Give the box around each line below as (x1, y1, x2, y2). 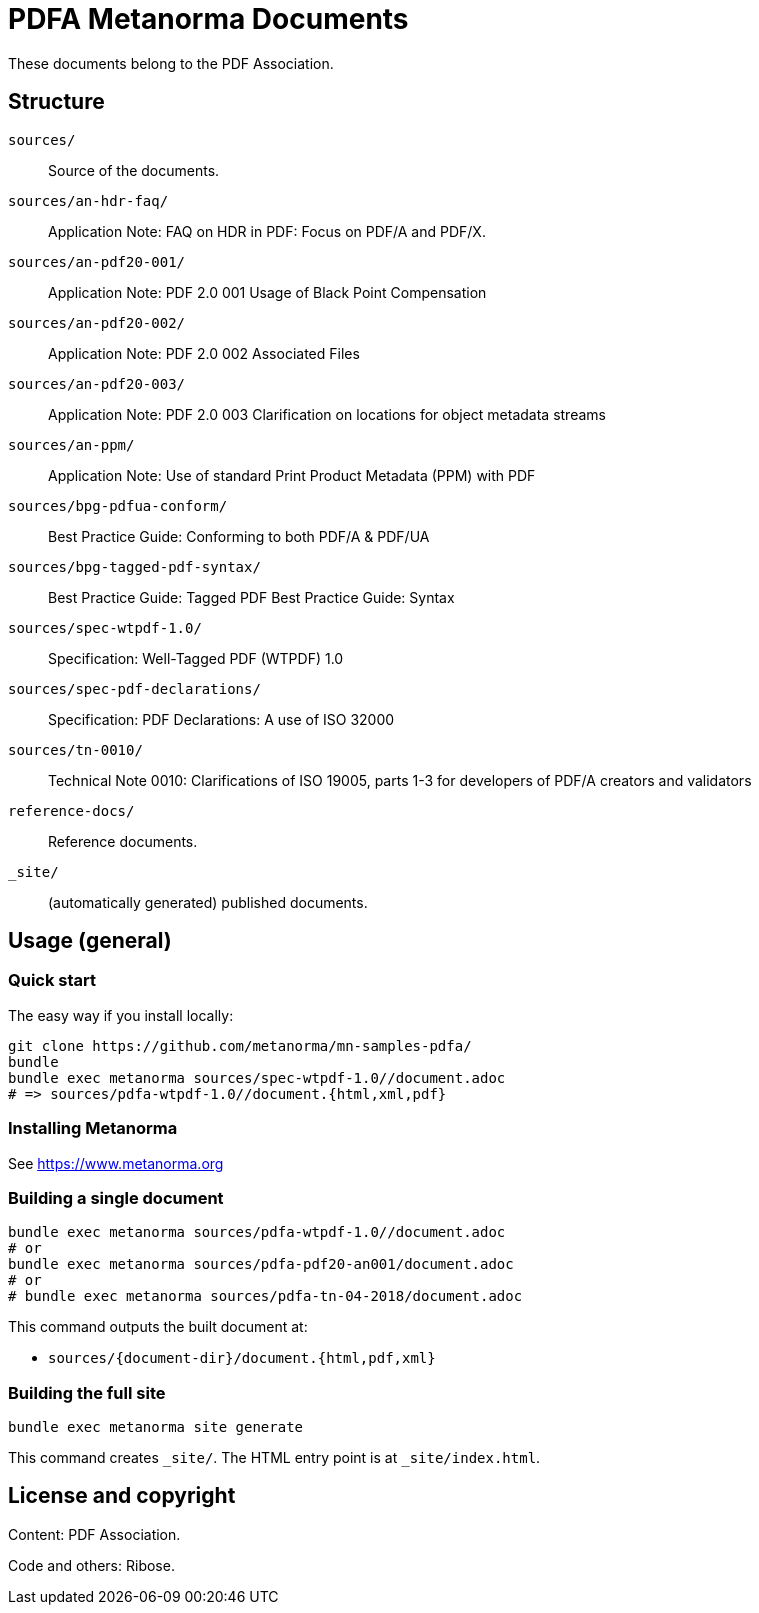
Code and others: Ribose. (8, 1556, 175, 1574)
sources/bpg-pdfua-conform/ (8, 497, 228, 514)
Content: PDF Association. (8, 1525, 181, 1543)
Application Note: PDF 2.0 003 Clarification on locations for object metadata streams (48, 405, 606, 423)
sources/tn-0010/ (8, 741, 143, 758)
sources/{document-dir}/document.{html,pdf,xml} (48, 1350, 436, 1367)
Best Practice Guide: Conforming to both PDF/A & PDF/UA (48, 527, 430, 545)
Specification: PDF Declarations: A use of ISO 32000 (48, 710, 395, 728)
